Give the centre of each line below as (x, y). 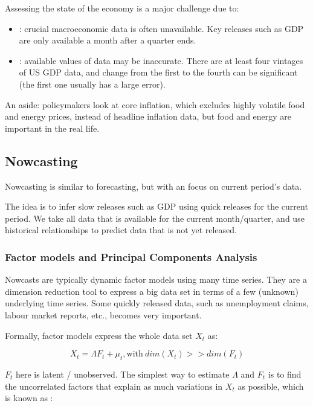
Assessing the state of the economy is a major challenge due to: (122, 8)
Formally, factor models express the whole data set (99, 335)
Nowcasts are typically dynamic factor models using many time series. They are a (156, 279)
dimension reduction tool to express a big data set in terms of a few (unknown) (152, 291)
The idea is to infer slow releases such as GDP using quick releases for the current (156, 206)
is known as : (29, 398)
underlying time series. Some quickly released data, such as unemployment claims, (157, 303)
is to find (285, 374)
